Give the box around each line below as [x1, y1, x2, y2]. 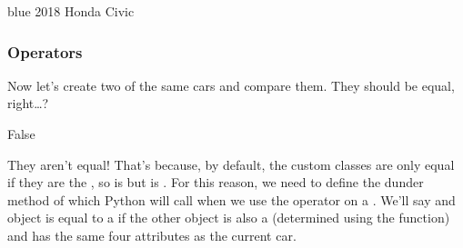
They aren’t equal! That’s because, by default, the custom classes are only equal [7, 154, 455, 174]
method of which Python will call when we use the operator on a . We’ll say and [7, 190, 456, 209]
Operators [7, 40, 83, 63]
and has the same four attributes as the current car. [7, 225, 297, 244]
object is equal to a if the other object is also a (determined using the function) [7, 208, 450, 227]
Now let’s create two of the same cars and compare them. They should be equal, [7, 75, 455, 94]
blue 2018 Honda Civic [7, 2, 135, 20]
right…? [7, 94, 49, 113]
